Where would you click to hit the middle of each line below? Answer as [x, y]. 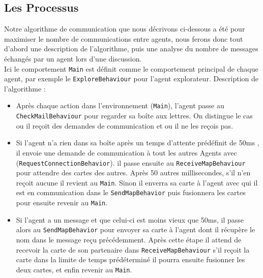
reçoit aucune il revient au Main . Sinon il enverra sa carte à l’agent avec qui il [137, 182]
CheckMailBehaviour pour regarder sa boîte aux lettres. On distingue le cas [134, 116]
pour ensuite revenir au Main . [62, 203]
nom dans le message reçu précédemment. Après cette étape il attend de [129, 240]
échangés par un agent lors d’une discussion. [73, 58]
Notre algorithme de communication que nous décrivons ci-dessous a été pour [125, 29]
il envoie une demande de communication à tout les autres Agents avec [126, 152]
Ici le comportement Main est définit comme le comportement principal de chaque [131, 68]
